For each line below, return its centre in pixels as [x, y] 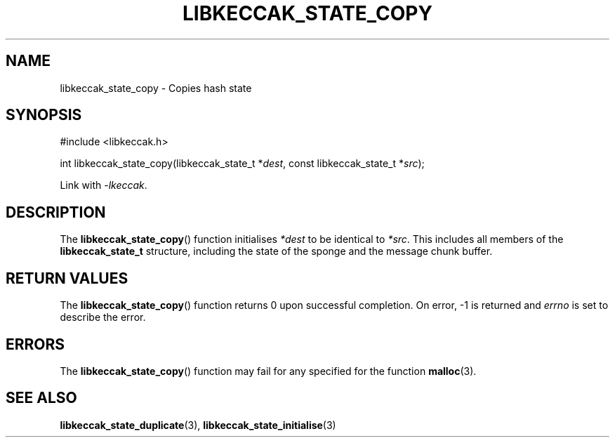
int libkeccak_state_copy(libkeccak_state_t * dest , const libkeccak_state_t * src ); [242, 164]
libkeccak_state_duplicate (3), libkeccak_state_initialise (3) [198, 425]
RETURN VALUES [67, 278]
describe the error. [103, 317]
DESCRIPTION [56, 212]
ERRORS [35, 344]
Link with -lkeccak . [104, 185]
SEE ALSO [41, 398]
